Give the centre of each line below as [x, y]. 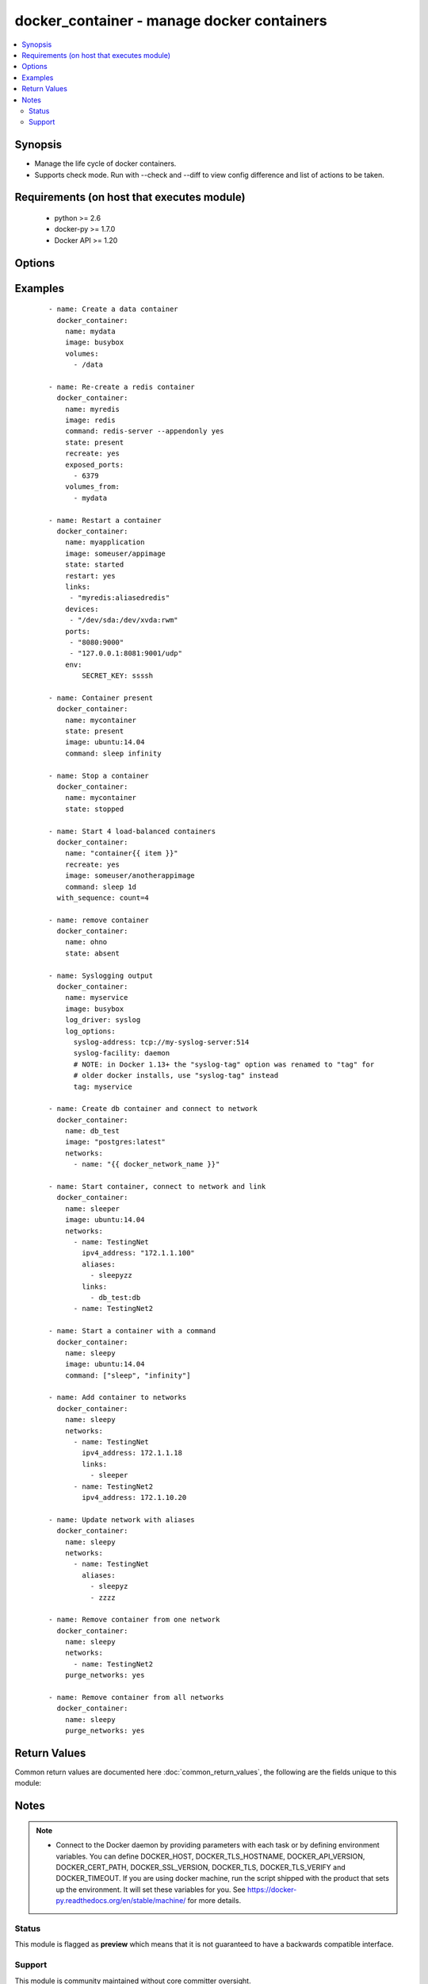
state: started [94, 565]
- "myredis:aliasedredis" [120, 598]
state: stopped [94, 809]
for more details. [214, 1901]
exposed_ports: [94, 465]
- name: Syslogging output [101, 975]
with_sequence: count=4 [103, 898]
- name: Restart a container [105, 520]
